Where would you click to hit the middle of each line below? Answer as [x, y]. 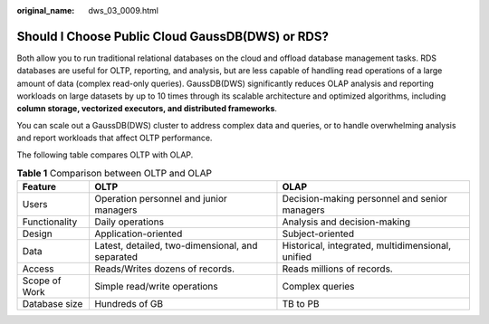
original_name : [46, 10]
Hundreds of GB [129, 304]
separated [116, 257]
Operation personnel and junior [161, 199]
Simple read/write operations [156, 287]
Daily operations [129, 222]
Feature [39, 187]
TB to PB [301, 304]
